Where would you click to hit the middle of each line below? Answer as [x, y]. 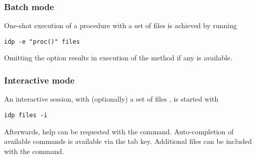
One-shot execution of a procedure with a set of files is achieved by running [121, 25]
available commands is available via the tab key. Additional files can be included [128, 141]
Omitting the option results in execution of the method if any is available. [118, 58]
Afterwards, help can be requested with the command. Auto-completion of [119, 131]
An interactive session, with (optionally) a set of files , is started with [111, 99]
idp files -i [26, 115]
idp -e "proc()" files [42, 42]
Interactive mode [39, 80]
